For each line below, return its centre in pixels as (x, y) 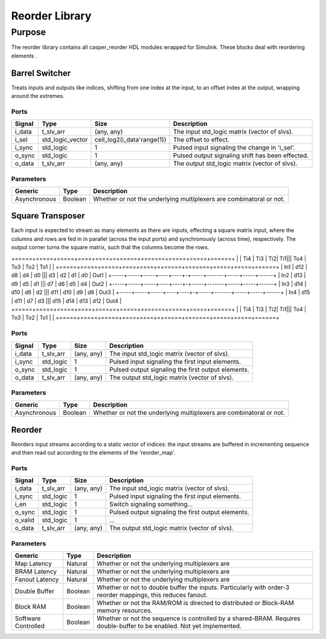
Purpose (29, 32)
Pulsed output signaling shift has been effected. (241, 156)
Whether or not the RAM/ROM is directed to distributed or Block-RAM (195, 603)
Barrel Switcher (41, 73)
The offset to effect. (201, 140)
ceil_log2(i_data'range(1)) (130, 140)
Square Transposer (48, 216)
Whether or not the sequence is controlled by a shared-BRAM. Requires (199, 618)
